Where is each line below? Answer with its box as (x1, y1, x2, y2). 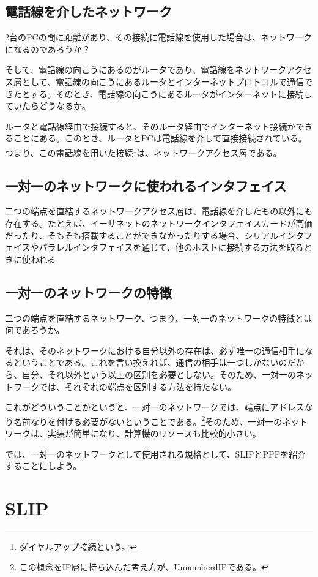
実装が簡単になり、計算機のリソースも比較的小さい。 (47, 426, 261, 439)
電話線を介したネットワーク (5, 2, 172, 21)
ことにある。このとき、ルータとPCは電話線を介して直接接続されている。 (13, 132, 307, 145)
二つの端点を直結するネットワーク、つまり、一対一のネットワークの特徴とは (5, 311, 312, 324)
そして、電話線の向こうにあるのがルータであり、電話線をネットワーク (5, 63, 287, 76)
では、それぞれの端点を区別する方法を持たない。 (39, 380, 236, 393)
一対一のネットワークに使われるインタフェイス (5, 176, 287, 195)
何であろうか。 (5, 323, 65, 336)
